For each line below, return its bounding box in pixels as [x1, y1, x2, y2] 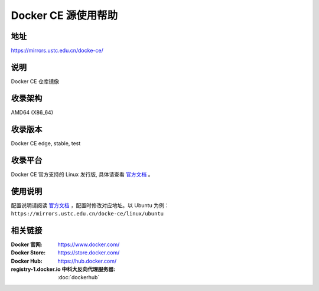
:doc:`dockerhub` [57, 274, 100, 281]
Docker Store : [11, 249, 46, 256]
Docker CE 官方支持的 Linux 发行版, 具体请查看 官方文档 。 [11, 171, 154, 178]
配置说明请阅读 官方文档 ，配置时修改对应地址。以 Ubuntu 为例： [11, 201, 170, 209]
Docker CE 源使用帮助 [11, 9, 118, 22]
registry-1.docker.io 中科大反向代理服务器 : [11, 266, 116, 273]
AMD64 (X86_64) [11, 109, 53, 116]
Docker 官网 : [11, 241, 43, 248]
